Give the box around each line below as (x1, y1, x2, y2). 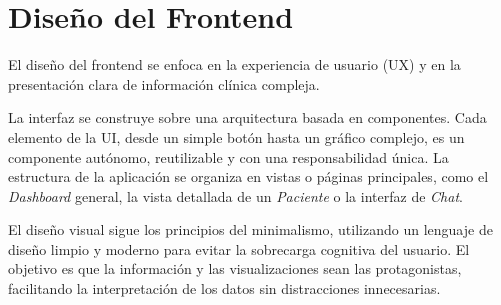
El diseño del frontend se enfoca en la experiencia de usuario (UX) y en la (8, 54, 461, 75)
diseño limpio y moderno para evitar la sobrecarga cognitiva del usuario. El (8, 238, 470, 259)
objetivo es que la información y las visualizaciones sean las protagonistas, (8, 258, 462, 279)
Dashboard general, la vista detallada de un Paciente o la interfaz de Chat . (8, 185, 463, 206)
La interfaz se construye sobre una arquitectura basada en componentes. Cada (8, 107, 487, 128)
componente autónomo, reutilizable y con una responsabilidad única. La (8, 146, 449, 167)
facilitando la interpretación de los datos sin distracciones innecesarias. (8, 278, 441, 299)
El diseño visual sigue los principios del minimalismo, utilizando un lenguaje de (8, 219, 493, 240)
